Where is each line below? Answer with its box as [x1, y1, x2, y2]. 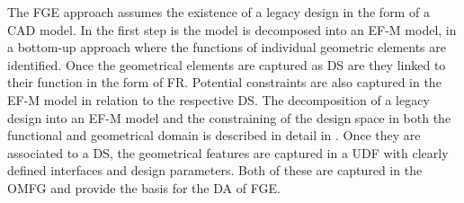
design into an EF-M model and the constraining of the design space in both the [7, 108, 451, 127]
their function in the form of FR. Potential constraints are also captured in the [7, 73, 442, 92]
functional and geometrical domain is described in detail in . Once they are [7, 126, 421, 145]
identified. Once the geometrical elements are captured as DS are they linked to [7, 55, 446, 74]
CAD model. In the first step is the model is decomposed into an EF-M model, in [7, 20, 457, 39]
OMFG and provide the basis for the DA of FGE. [7, 178, 281, 197]
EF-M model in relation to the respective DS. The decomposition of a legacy [7, 90, 430, 109]
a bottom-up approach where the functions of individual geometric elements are [7, 38, 446, 57]
